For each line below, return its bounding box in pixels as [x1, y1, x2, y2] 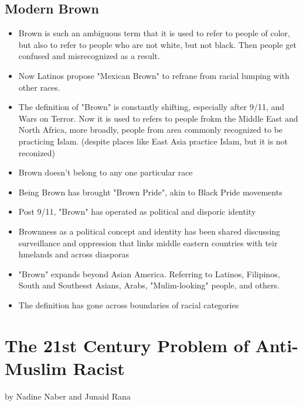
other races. [18, 81, 60, 93]
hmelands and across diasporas [18, 248, 130, 260]
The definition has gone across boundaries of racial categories [18, 298, 239, 311]
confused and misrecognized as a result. [18, 50, 160, 62]
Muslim [5, 356, 67, 380]
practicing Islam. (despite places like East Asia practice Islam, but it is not [18, 135, 288, 147]
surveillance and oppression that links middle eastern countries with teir [18, 236, 278, 249]
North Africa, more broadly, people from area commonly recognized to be [18, 123, 283, 136]
